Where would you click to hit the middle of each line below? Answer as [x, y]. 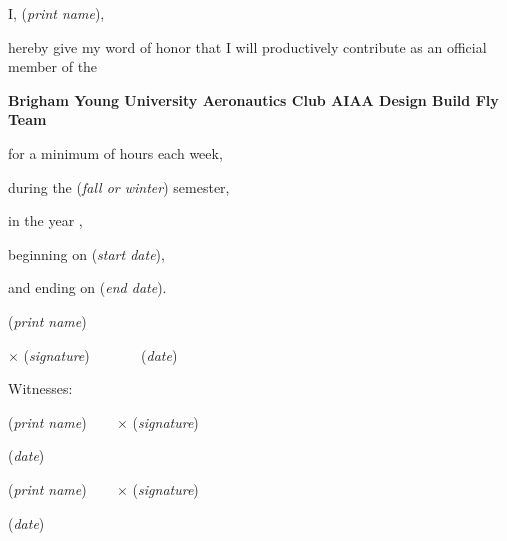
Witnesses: [40, 388]
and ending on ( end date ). [87, 287]
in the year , [45, 220]
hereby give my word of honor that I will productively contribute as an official [247, 46]
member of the [53, 66]
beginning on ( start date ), [86, 253]
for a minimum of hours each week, [115, 152]
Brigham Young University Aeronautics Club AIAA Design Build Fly [253, 99]
